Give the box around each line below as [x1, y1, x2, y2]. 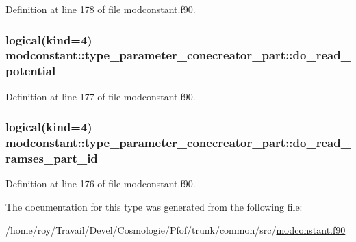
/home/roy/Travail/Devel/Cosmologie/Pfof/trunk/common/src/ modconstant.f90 [5, 222, 346, 237]
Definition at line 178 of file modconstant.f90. [5, 2, 196, 16]
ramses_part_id [5, 150, 98, 167]
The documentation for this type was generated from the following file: [5, 199, 303, 213]
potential [5, 62, 56, 79]
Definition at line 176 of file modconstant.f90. [5, 176, 196, 191]
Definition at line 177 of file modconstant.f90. [5, 89, 196, 103]
